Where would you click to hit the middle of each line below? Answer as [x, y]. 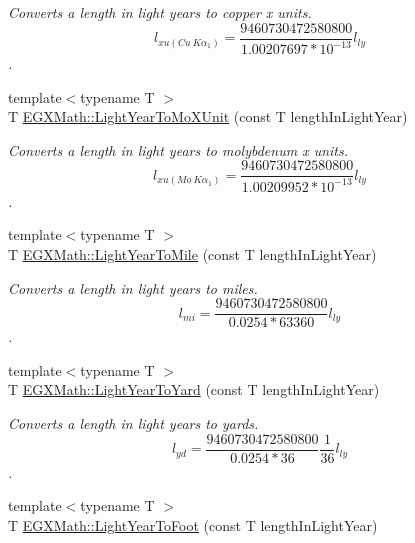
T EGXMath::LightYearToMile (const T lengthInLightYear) [192, 253]
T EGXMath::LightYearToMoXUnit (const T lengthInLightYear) [208, 116]
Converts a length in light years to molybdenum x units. [178, 149]
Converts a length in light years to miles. [133, 287]
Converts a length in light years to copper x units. [160, 12]
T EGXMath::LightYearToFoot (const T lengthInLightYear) [193, 524]
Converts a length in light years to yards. [133, 423]
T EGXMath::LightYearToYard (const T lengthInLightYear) [194, 389]
